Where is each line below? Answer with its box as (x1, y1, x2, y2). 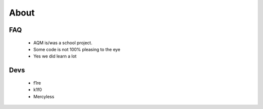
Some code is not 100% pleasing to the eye (33, 46, 120, 52)
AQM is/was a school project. (33, 39, 93, 46)
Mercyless (33, 93, 55, 99)
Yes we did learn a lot (33, 54, 77, 59)
